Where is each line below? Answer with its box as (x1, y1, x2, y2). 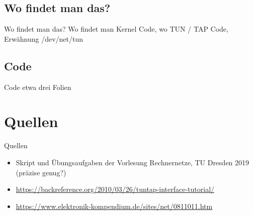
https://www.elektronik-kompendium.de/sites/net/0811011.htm (16, 200, 213, 211)
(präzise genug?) (16, 167, 66, 177)
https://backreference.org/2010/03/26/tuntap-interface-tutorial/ (16, 184, 215, 194)
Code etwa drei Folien (4, 81, 71, 92)
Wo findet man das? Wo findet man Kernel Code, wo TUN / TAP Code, (4, 24, 228, 34)
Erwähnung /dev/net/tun (4, 33, 83, 44)
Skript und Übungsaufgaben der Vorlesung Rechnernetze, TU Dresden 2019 (16, 157, 249, 167)
